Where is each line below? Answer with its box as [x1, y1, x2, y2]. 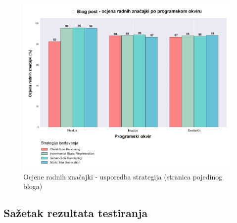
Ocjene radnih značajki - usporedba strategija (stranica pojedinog [23, 171, 223, 181]
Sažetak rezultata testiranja [3, 205, 148, 221]
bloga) [23, 181, 43, 191]
